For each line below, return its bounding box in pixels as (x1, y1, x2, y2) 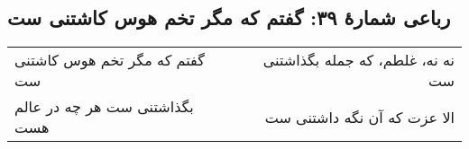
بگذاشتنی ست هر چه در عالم (14, 96, 194, 118)
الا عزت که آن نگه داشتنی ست (264, 106, 455, 127)
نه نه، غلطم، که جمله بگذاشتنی (262, 49, 455, 71)
